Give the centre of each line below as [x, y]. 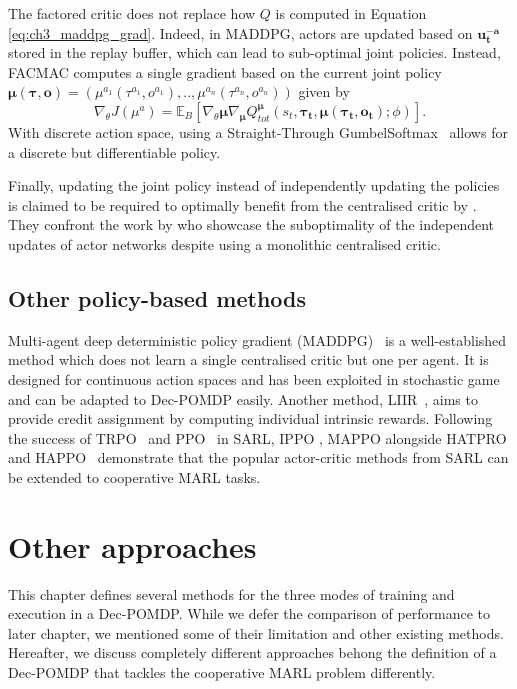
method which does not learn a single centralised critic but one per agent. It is [248, 359]
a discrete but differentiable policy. [114, 151]
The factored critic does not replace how [132, 13]
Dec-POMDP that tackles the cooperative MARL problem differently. [222, 671]
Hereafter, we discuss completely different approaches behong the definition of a [252, 652]
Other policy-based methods [157, 297]
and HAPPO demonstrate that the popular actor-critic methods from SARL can [258, 457]
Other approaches [132, 545]
